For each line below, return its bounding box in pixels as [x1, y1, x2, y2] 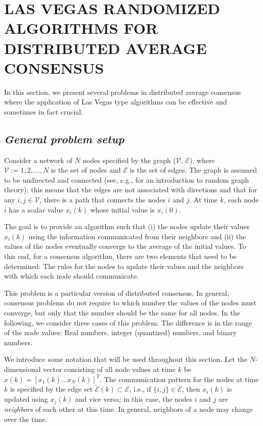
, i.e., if [129, 384, 151, 394]
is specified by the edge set [10, 384, 93, 394]
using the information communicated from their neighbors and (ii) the [28, 231, 246, 241]
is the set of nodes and [51, 165, 121, 175]
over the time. [4, 414, 48, 424]
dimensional [4, 363, 41, 374]
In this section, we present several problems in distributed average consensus [4, 86, 241, 97]
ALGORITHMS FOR [4, 18, 158, 38]
